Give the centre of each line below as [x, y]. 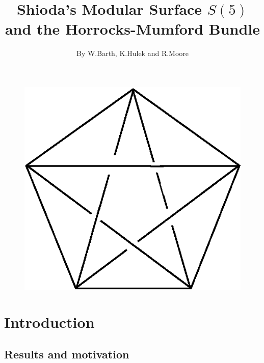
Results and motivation [67, 354]
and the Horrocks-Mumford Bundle [133, 29]
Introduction [49, 322]
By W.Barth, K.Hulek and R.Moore [133, 53]
